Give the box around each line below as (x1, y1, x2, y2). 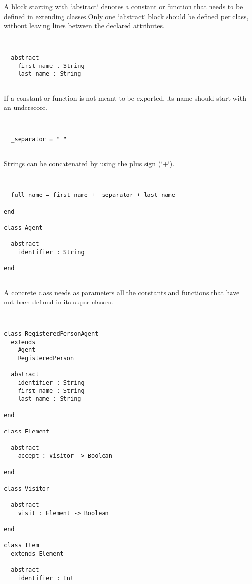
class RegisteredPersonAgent (4, 330, 99, 338)
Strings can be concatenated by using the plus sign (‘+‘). (4, 158, 175, 168)
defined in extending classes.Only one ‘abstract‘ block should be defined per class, (4, 11, 249, 21)
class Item (4, 542, 39, 549)
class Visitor (4, 485, 50, 492)
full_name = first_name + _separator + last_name (11, 192, 175, 199)
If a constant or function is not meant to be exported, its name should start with (4, 92, 246, 103)
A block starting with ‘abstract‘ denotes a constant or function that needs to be (4, 1, 243, 11)
